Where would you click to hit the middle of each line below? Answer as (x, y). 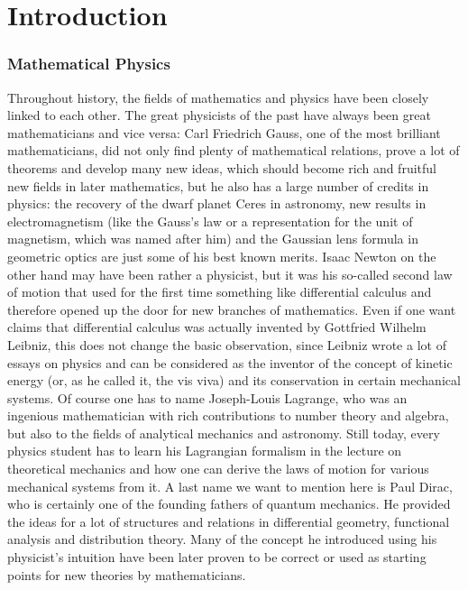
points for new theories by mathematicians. (127, 574)
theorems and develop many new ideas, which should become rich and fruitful (222, 167)
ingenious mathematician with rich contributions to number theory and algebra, (228, 415)
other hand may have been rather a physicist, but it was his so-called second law (230, 274)
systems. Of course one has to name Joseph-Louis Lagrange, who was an (207, 397)
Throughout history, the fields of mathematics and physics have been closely (218, 97)
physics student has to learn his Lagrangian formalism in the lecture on (205, 451)
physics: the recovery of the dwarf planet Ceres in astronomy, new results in (217, 203)
